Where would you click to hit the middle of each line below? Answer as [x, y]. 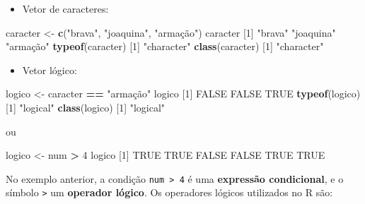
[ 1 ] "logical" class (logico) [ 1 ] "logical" [86, 107]
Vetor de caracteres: [65, 8]
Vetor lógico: [50, 70]
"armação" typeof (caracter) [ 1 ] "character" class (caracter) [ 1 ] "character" [165, 46]
